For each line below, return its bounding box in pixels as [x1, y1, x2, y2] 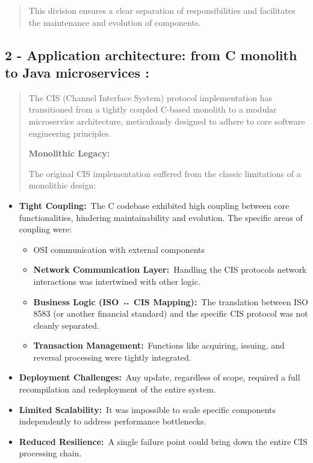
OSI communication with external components [33, 243, 205, 255]
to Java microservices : [5, 63, 149, 81]
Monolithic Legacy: [28, 147, 110, 160]
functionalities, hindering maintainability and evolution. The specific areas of [19, 211, 303, 223]
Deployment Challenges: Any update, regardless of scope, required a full [19, 371, 300, 384]
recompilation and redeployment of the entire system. [19, 383, 216, 396]
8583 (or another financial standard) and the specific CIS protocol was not [33, 307, 308, 320]
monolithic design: [28, 179, 96, 191]
